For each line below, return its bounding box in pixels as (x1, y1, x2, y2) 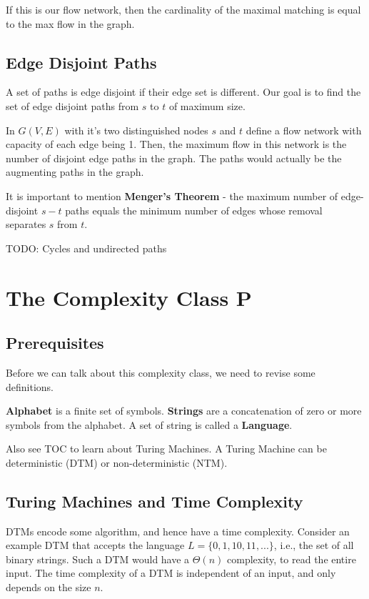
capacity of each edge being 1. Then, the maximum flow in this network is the (6, 137, 347, 152)
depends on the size (6, 580, 91, 595)
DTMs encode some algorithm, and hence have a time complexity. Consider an (6, 523, 350, 538)
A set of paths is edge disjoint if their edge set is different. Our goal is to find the (6, 84, 361, 99)
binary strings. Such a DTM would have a (6, 551, 190, 566)
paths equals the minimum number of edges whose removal (65, 202, 323, 217)
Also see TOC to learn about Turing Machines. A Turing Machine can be (6, 441, 327, 456)
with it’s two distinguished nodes (64, 122, 208, 137)
